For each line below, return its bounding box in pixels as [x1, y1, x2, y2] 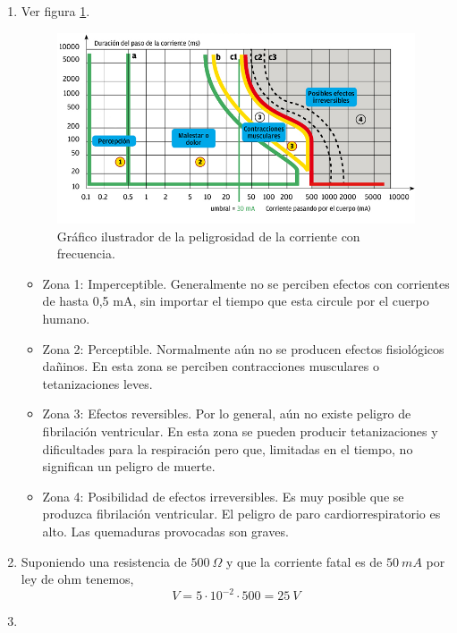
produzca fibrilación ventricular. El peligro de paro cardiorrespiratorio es [42, 504, 441, 523]
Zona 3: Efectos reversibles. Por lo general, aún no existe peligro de [42, 404, 411, 423]
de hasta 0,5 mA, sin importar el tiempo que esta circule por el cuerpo [42, 291, 429, 310]
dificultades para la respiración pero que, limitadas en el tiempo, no [42, 439, 413, 458]
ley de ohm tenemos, [21, 570, 134, 588]
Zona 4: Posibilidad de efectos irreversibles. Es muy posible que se [42, 486, 404, 505]
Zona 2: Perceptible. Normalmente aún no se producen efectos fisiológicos [42, 339, 444, 358]
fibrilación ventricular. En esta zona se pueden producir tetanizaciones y [42, 421, 438, 440]
